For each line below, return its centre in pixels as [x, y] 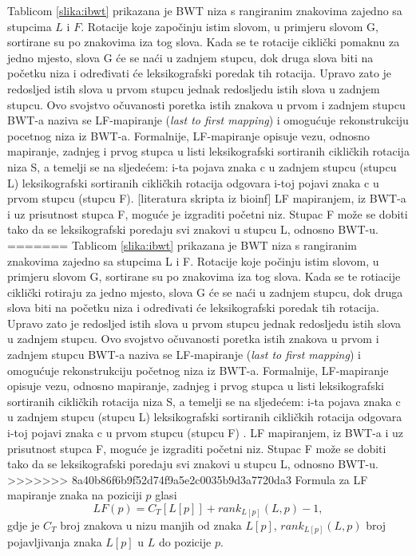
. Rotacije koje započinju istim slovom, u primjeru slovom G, [230, 26]
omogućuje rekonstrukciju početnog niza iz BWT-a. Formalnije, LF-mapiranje [198, 370]
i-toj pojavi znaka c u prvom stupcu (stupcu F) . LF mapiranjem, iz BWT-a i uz [206, 433]
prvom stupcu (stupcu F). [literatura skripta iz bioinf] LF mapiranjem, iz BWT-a [207, 198]
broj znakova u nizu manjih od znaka [151, 524]
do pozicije [185, 542]
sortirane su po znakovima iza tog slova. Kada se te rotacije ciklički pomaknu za [204, 42]
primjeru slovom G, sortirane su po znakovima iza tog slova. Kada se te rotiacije [204, 276]
